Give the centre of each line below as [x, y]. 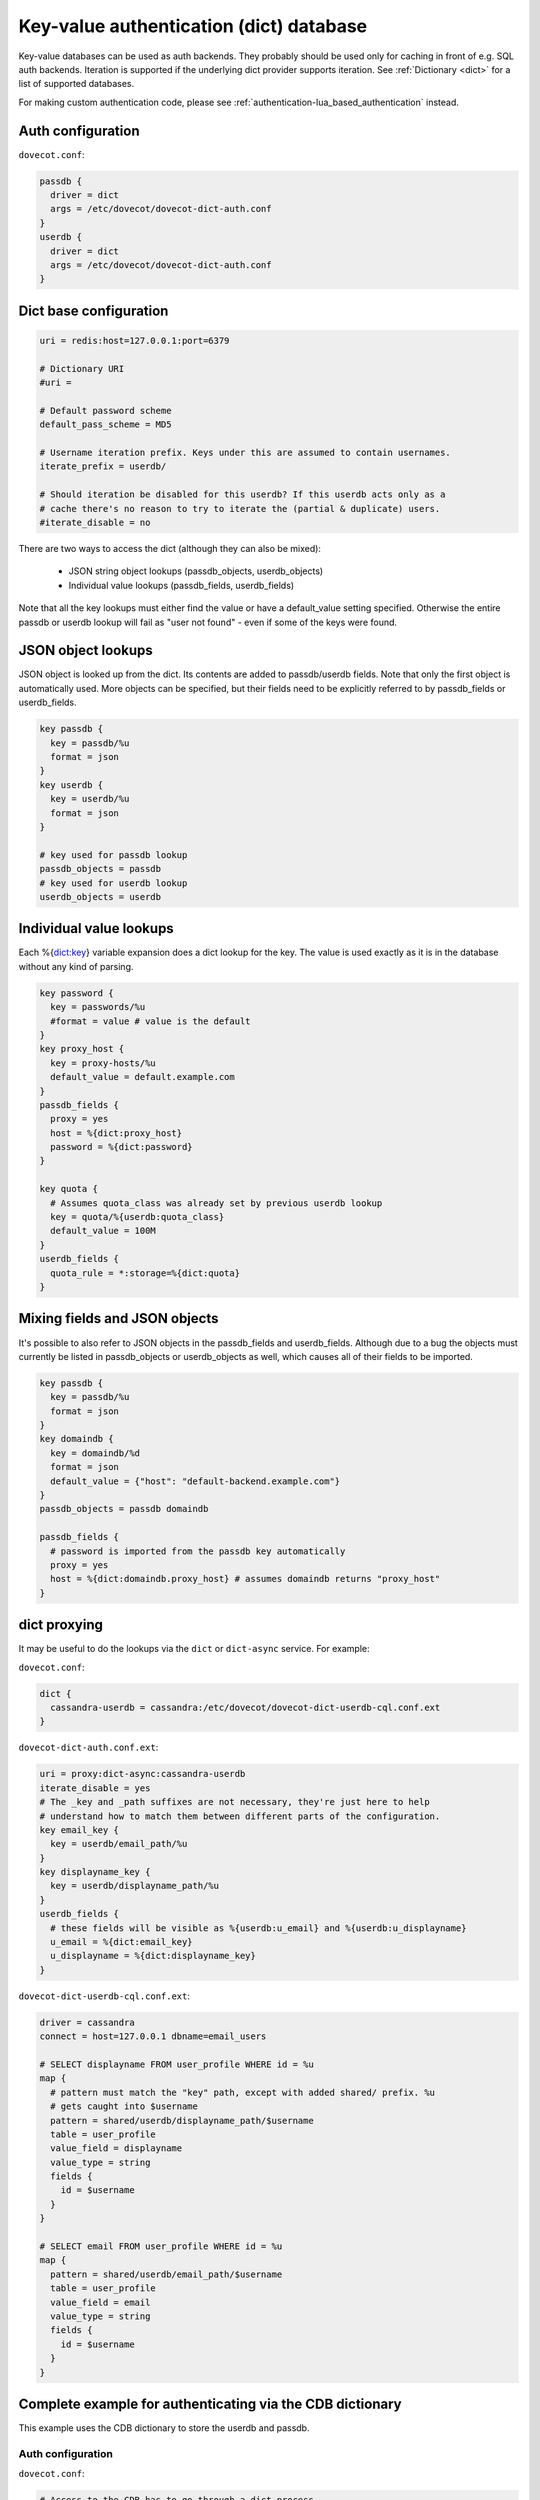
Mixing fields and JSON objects [118, 1318]
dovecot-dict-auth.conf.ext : [88, 1747]
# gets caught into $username [124, 2106]
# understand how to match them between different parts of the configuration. [240, 1816]
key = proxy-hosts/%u [103, 1063]
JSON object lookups [86, 650]
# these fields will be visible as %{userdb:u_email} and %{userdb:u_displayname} [258, 1928]
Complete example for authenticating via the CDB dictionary [210, 2403]
